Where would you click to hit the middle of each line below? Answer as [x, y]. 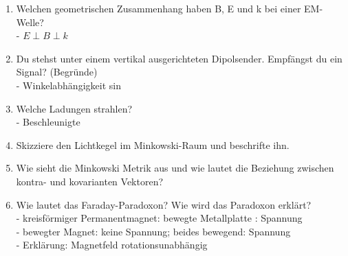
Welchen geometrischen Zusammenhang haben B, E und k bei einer [159, 8]
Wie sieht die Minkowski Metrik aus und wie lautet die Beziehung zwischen [175, 168]
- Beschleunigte [48, 122]
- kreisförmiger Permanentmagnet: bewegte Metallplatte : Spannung [159, 218]
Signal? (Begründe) [57, 72]
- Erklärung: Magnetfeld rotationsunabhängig [112, 245]
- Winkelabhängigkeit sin [68, 85]
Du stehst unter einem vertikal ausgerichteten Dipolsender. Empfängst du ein [179, 58]
